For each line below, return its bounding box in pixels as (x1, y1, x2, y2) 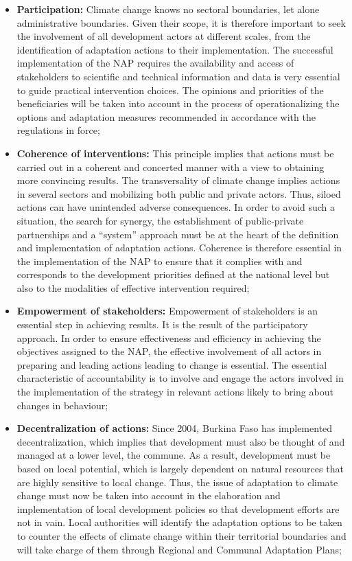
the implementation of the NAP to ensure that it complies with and (16, 253, 303, 268)
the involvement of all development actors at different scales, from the (16, 29, 311, 43)
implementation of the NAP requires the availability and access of (16, 56, 294, 70)
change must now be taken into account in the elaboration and (16, 488, 281, 503)
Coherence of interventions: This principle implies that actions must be (16, 146, 334, 160)
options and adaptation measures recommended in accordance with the (16, 109, 316, 124)
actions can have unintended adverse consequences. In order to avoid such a (16, 200, 336, 214)
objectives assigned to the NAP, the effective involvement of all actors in (16, 344, 322, 358)
